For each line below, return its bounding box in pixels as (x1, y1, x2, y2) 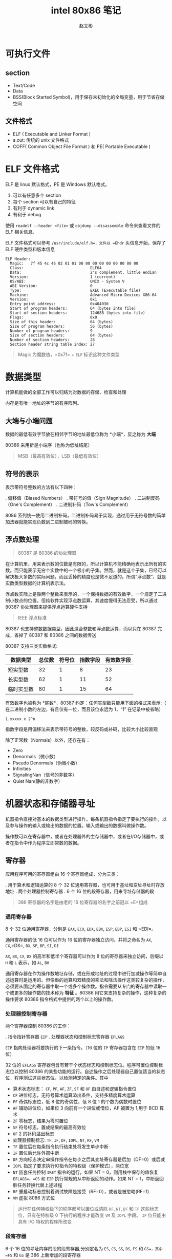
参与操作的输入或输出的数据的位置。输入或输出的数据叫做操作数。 (9, 822, 149, 829)
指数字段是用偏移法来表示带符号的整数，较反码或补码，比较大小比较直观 (5, 726, 158, 732)
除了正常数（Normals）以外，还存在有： (5, 737, 91, 743)
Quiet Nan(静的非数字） (12, 778, 63, 784)
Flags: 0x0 (10, 314, 97, 320)
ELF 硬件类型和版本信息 (5, 246, 55, 252)
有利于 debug (12, 211, 41, 217)
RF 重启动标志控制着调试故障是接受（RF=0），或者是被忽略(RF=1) (12, 1189, 149, 1195)
